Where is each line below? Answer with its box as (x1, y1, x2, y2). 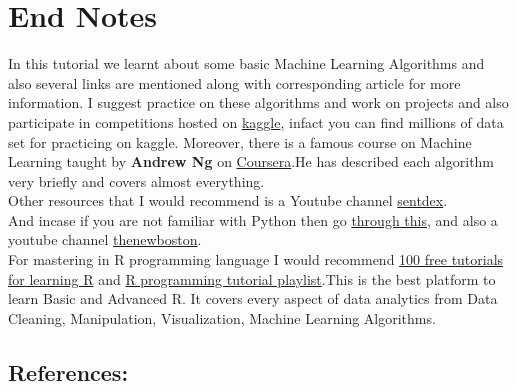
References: (8, 356, 129, 387)
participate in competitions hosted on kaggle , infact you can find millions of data (8, 111, 504, 132)
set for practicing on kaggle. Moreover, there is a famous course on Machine (8, 131, 472, 152)
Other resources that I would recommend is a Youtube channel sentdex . (8, 190, 448, 211)
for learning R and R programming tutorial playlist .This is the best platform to (8, 268, 496, 289)
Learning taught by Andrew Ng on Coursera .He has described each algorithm (8, 151, 495, 172)
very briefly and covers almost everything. (8, 170, 265, 191)
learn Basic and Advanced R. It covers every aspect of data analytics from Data (8, 288, 498, 309)
